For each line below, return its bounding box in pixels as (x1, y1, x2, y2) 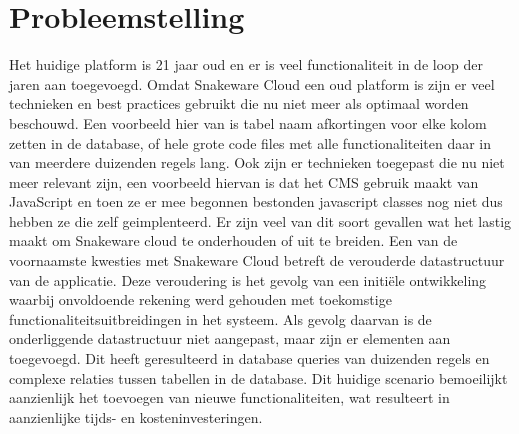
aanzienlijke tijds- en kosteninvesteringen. (9, 406, 263, 427)
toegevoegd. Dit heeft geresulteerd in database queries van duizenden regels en (9, 348, 490, 369)
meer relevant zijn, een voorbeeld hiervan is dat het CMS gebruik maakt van (9, 171, 479, 192)
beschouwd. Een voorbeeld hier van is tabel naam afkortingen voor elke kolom (9, 112, 487, 133)
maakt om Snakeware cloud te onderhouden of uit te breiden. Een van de (9, 230, 458, 251)
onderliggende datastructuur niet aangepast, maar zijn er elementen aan (9, 328, 451, 349)
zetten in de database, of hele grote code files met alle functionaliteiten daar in (9, 132, 492, 153)
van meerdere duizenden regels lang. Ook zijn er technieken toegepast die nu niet (9, 152, 505, 173)
